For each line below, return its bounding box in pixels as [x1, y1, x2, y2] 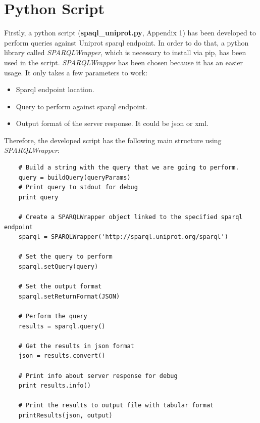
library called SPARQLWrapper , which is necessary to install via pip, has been [4, 47, 246, 58]
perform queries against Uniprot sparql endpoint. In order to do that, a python [4, 37, 249, 48]
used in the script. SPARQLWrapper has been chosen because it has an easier [4, 57, 243, 67]
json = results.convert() [18, 352, 106, 360]
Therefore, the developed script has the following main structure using [4, 135, 222, 145]
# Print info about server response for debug [18, 372, 178, 379]
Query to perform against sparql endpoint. [16, 101, 147, 111]
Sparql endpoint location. [16, 84, 94, 95]
